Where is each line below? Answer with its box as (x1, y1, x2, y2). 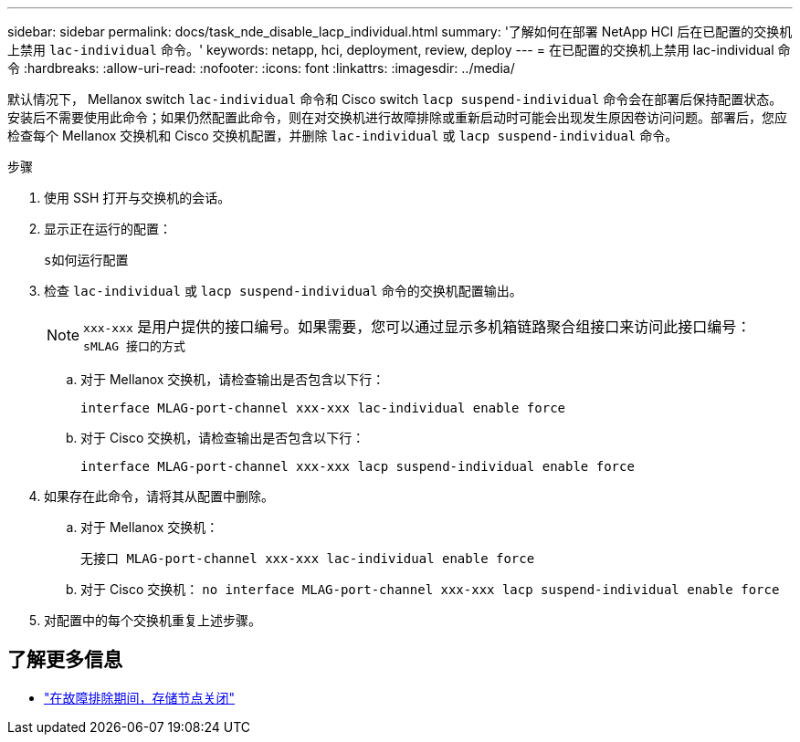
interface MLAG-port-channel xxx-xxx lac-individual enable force (80, 401, 566, 415)
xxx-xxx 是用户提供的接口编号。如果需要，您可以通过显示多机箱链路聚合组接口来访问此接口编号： (83, 318, 752, 336)
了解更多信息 (7, 648, 122, 672)
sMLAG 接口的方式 (83, 340, 186, 353)
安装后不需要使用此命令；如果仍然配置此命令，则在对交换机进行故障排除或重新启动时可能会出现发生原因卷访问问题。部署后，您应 (7, 110, 787, 125)
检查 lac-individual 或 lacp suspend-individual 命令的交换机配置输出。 (44, 283, 522, 298)
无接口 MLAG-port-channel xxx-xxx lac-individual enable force (80, 551, 535, 566)
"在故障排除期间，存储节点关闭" (44, 689, 236, 705)
